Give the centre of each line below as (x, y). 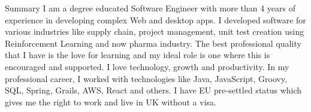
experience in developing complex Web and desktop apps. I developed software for (155, 19)
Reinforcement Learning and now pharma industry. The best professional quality (153, 43)
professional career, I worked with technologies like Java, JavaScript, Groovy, (146, 78)
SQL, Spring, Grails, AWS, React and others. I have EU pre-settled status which (153, 90)
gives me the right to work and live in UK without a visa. (111, 102)
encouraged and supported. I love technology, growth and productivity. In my (147, 66)
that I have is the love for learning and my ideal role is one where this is (138, 55)
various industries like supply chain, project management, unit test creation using (155, 31)
